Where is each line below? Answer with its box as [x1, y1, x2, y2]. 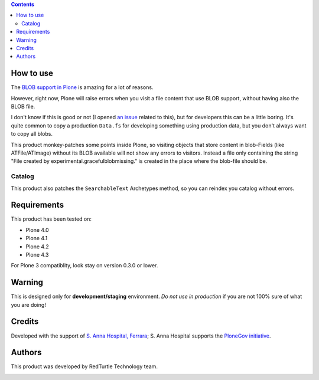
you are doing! [11, 301, 47, 308]
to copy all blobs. [11, 130, 53, 137]
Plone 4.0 [25, 226, 50, 233]
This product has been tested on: [11, 215, 92, 222]
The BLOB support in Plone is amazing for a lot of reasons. [11, 84, 154, 91]
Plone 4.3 [25, 251, 49, 258]
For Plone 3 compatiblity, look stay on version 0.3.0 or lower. [11, 262, 158, 269]
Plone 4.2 [25, 243, 50, 250]
